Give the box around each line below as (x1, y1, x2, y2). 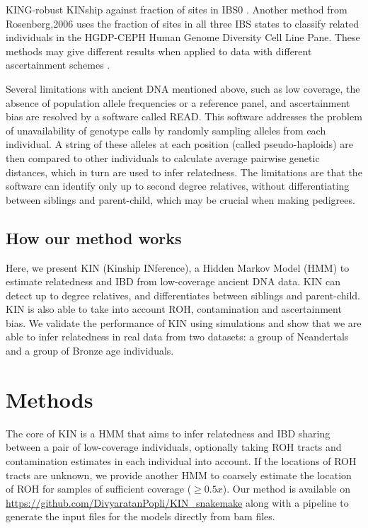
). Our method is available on (222, 481, 350, 496)
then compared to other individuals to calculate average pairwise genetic (6, 150, 320, 165)
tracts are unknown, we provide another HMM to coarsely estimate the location (6, 467, 352, 482)
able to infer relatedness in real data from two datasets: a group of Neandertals (6, 329, 349, 344)
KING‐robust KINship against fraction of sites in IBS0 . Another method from (6, 2, 347, 16)
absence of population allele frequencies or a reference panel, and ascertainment (6, 95, 350, 110)
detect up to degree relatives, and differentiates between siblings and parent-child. (6, 287, 360, 302)
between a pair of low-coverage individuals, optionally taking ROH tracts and (6, 440, 342, 454)
